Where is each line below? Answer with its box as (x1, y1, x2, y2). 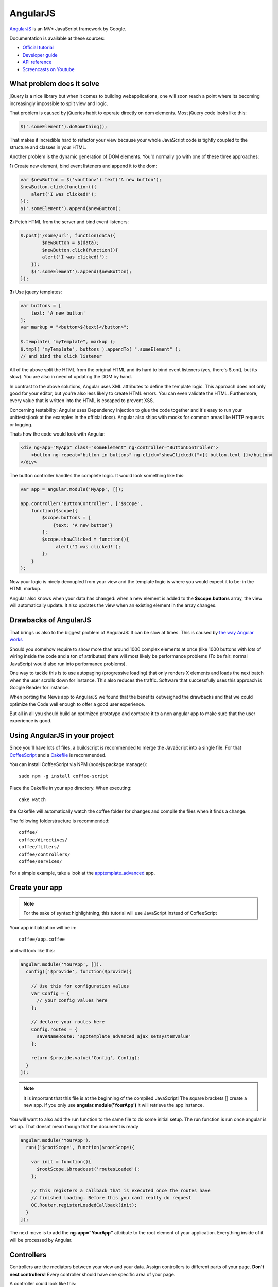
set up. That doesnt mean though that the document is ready (9, 1123, 138, 1129)
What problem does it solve (9, 80, 100, 89)
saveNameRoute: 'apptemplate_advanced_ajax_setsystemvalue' (37, 1034, 192, 1039)
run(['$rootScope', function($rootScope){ (26, 1144, 135, 1151)
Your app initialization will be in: (9, 924, 77, 930)
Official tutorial (22, 44, 54, 51)
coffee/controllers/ (19, 851, 71, 857)
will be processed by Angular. (9, 1237, 73, 1243)
